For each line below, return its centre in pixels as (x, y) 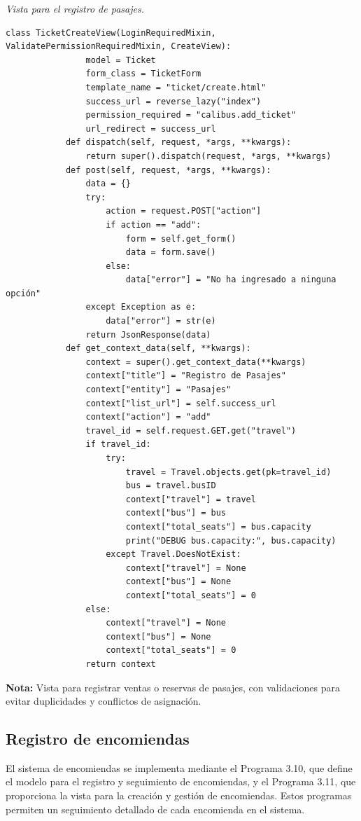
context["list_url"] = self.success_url (181, 403)
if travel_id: (118, 444)
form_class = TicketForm (143, 74)
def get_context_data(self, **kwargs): (158, 349)
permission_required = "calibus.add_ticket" (191, 115)
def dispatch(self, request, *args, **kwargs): (178, 143)
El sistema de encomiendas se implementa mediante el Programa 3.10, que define (179, 767)
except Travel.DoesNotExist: (174, 554)
